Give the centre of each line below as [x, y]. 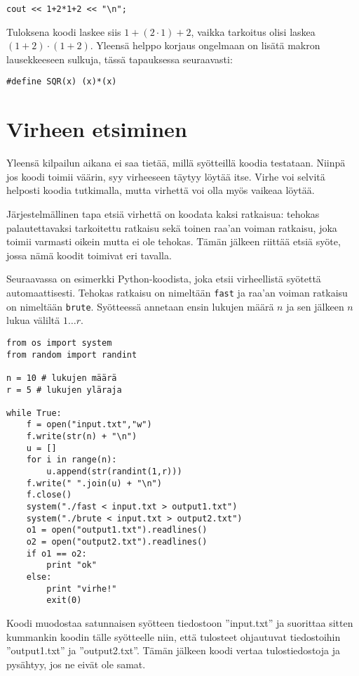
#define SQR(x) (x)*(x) [62, 82]
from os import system [59, 343]
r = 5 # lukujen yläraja [64, 390]
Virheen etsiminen [97, 129]
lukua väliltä [33, 320]
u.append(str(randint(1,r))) [114, 472]
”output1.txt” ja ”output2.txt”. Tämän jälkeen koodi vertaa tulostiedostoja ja [173, 650]
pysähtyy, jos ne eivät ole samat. [76, 664]
